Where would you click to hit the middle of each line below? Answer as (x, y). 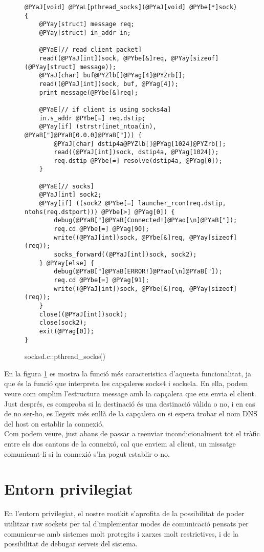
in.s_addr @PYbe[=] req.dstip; (92, 118)
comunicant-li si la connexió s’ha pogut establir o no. (87, 453)
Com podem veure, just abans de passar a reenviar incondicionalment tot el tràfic (132, 433)
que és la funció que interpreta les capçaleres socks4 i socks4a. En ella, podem (126, 383)
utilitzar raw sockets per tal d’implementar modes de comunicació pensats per (126, 523)
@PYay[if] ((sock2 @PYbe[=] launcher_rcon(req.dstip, (133, 204)
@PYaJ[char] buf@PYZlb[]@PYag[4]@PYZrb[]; (112, 76)
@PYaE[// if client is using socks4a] (105, 109)
